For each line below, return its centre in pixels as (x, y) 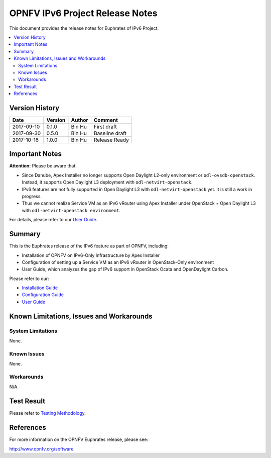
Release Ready (111, 140)
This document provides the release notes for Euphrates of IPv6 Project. (84, 28)
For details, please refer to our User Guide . (53, 220)
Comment (106, 120)
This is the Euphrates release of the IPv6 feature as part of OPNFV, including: (89, 246)
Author (80, 120)
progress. (32, 197)
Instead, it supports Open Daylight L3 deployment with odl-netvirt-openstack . (107, 182)
